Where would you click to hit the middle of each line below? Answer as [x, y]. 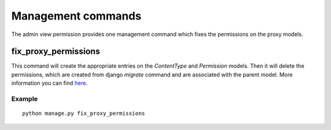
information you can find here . [50, 83]
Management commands [76, 16]
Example [25, 99]
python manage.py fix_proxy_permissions [84, 114]
